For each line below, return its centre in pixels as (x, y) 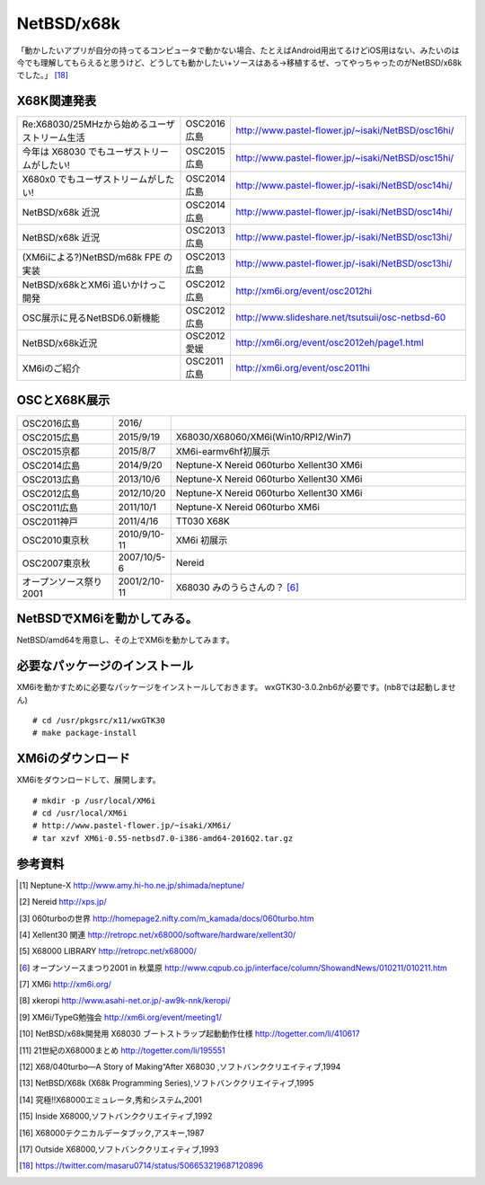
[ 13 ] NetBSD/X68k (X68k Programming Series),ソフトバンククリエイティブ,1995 (167, 1083)
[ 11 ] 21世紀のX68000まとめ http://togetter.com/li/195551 (122, 1050)
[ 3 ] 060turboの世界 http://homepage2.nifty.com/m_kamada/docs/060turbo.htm (167, 918)
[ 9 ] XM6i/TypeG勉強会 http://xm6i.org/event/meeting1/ (120, 1017)
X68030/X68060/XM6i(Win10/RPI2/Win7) (264, 437)
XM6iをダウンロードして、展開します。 (88, 780)
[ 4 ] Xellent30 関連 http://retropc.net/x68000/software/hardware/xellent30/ (158, 934)
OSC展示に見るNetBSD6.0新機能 (91, 318)
